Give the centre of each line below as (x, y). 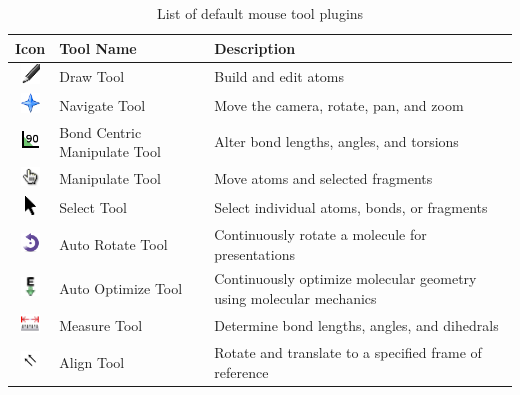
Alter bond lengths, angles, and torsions (336, 141)
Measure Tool (101, 324)
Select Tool (93, 207)
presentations (254, 253)
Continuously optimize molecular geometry (345, 278)
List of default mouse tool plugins (260, 13)
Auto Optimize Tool (121, 288)
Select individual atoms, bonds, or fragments (351, 207)
